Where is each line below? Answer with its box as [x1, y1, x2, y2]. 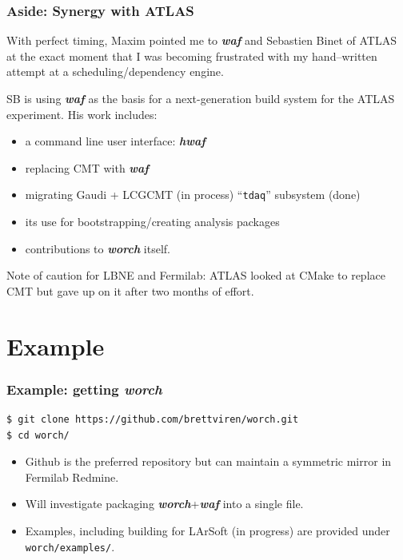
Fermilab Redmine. [25, 468, 119, 485]
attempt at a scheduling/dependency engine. [6, 63, 224, 80]
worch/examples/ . [25, 538, 115, 554]
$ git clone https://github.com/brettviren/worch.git [6, 414, 299, 425]
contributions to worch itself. [25, 240, 170, 256]
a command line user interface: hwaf [25, 133, 205, 149]
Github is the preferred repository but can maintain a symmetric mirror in [25, 453, 392, 470]
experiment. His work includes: [6, 105, 158, 122]
